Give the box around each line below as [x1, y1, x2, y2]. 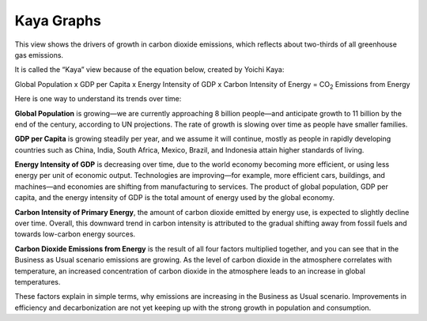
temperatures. [14, 277, 61, 286]
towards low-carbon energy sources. [14, 229, 136, 239]
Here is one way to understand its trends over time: [14, 94, 182, 104]
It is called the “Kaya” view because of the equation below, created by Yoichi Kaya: [14, 65, 285, 74]
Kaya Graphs [14, 12, 102, 29]
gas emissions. [14, 50, 63, 59]
